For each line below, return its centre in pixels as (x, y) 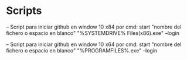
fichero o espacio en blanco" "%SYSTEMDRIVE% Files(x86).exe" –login (93, 33)
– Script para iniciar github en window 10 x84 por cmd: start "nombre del (94, 27)
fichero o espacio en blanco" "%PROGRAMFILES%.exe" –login (82, 50)
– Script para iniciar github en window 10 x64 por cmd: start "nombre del (94, 44)
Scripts (24, 11)
